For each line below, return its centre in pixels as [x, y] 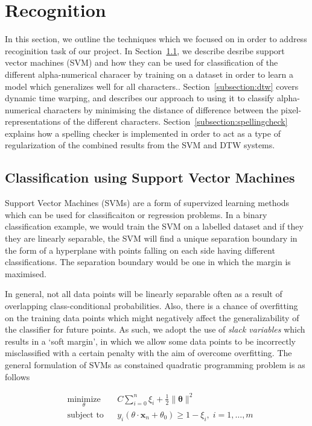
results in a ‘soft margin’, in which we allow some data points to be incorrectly [150, 341]
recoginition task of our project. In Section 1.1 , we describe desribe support [145, 50]
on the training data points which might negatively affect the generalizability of [152, 317]
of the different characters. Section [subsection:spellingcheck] [176, 121]
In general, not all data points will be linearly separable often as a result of [144, 294]
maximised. [26, 273]
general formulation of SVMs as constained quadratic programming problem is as [155, 364]
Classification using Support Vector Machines [150, 177]
